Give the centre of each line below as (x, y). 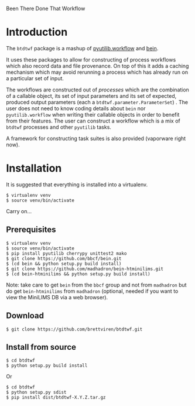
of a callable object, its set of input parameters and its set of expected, (91, 95)
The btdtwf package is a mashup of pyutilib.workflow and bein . (82, 48)
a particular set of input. (35, 78)
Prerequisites (31, 230)
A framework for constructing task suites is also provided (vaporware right (96, 138)
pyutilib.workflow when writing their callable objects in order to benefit (93, 114)
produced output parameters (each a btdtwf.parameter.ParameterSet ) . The (97, 102)
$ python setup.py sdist (36, 393)
